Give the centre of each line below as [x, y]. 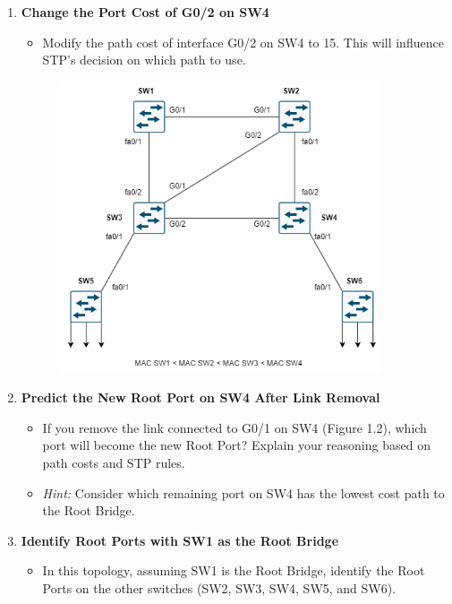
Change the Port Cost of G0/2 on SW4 [145, 12]
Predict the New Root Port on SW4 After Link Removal [200, 397]
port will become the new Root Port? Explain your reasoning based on [236, 445]
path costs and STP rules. [114, 463]
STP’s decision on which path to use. [144, 60]
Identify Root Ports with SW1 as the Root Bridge [180, 540]
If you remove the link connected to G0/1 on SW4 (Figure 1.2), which [235, 427]
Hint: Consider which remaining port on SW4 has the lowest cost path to [243, 492]
